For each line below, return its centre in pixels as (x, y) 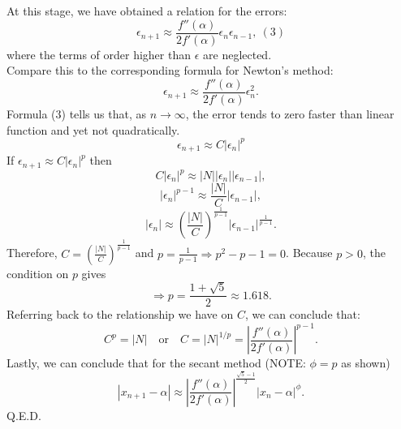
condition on (38, 273)
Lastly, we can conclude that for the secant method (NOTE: (156, 363)
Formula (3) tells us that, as (76, 113)
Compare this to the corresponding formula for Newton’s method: (170, 70)
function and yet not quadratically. (93, 129)
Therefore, (32, 253)
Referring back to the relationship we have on (120, 314)
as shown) (366, 363)
